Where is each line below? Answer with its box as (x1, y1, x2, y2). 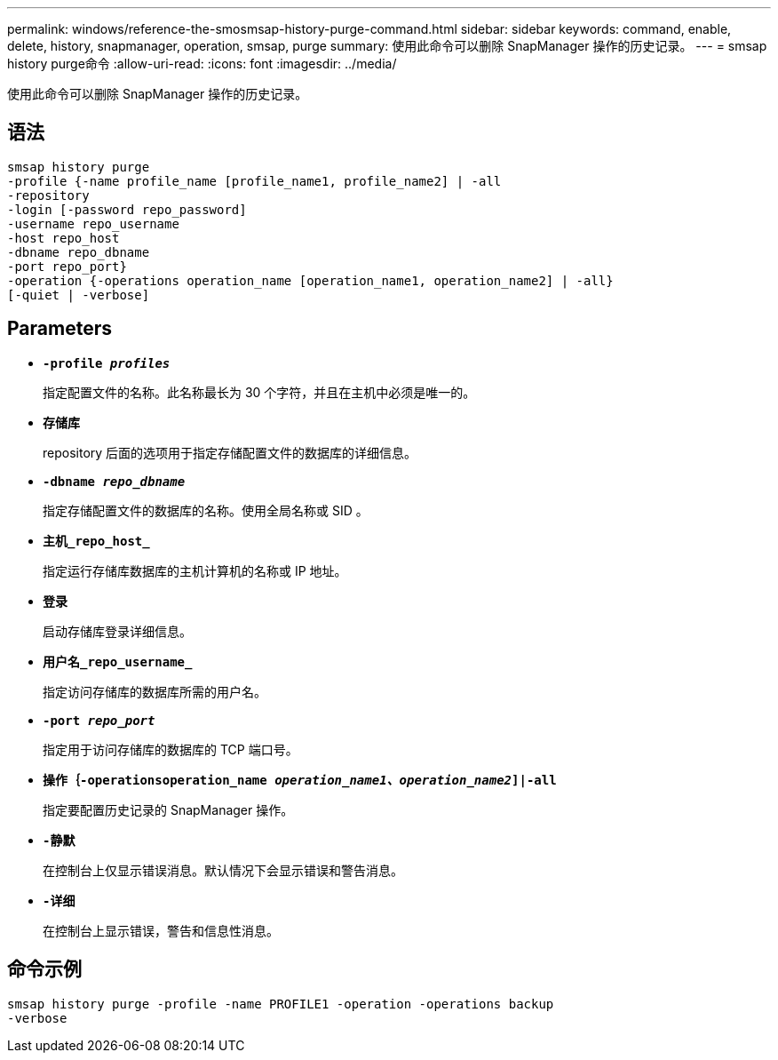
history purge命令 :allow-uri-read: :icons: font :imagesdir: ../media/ (7, 56, 397, 71)
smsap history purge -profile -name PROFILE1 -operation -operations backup (7, 996, 554, 1011)
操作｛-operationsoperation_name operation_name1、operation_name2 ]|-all (43, 772, 557, 787)
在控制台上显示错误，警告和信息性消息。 (43, 922, 279, 938)
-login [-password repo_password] (7, 202, 247, 217)
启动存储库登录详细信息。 (43, 623, 192, 639)
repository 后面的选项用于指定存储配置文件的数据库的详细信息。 (43, 444, 417, 460)
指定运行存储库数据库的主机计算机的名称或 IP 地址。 (43, 562, 347, 578)
